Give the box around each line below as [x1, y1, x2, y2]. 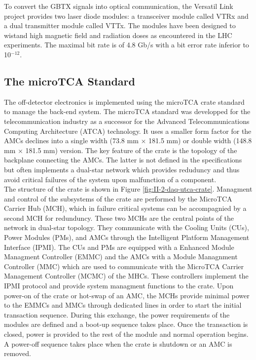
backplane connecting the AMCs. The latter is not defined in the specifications [4, 155, 242, 165]
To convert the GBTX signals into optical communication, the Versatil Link [4, 1, 233, 11]
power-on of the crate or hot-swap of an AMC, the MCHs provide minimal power [4, 290, 250, 300]
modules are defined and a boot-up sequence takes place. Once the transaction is [4, 319, 248, 329]
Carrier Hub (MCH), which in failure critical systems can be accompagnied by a [4, 203, 247, 213]
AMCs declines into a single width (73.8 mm [4, 135, 139, 146]
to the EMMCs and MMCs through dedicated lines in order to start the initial [4, 300, 242, 310]
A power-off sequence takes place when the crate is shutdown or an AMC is [4, 338, 232, 349]
